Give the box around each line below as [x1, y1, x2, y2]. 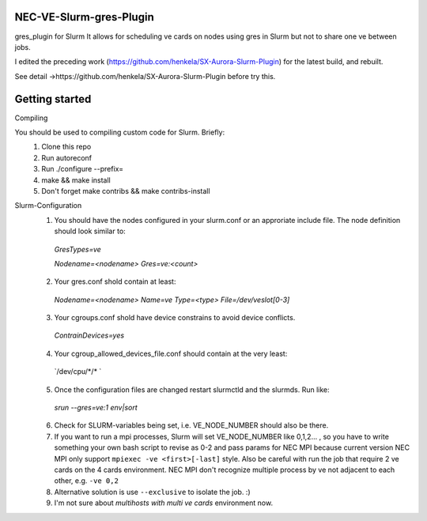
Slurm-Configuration [14, 201, 82, 210]
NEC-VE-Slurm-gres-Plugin [14, 10, 154, 24]
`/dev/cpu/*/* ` [54, 367, 102, 376]
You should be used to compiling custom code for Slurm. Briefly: [14, 127, 225, 137]
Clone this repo [41, 142, 92, 152]
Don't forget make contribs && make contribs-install [41, 186, 210, 195]
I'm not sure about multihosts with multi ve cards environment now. [54, 498, 273, 508]
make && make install [41, 175, 111, 185]
